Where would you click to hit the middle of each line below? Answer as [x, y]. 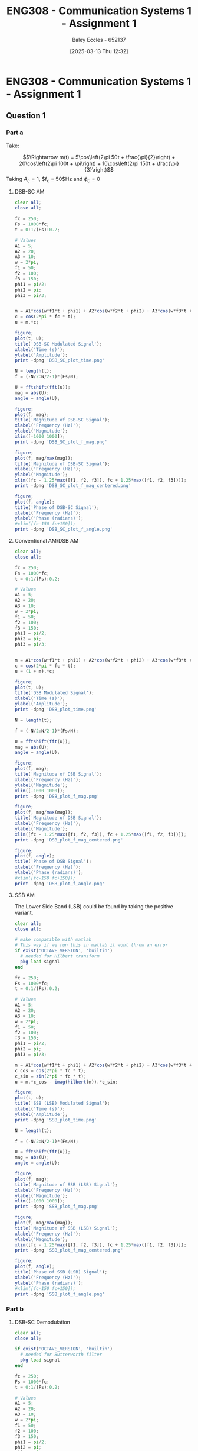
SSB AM [25, 895]
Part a [15, 133]
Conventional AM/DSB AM [47, 541]
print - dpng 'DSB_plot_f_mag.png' [57, 796]
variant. [24, 912]
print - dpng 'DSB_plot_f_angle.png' [60, 884]
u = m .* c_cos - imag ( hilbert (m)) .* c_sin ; [66, 1082]
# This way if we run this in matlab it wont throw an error [91, 945]
